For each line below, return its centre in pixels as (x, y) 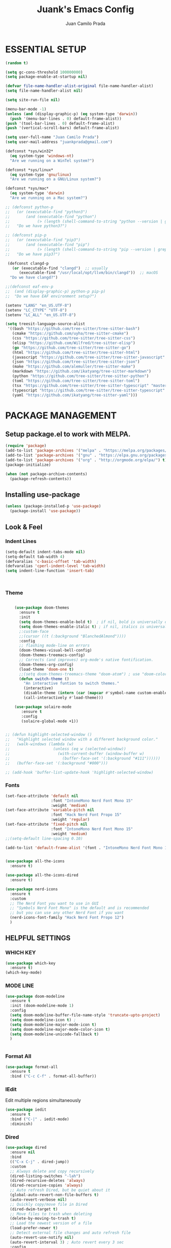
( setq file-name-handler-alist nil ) (44, 91)
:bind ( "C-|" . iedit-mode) (40, 1119)
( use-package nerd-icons (32, 889)
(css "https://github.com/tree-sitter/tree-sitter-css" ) (74, 338)
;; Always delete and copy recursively (52, 1171)
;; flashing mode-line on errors (54, 646)
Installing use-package (43, 494)
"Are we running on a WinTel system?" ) (52, 161)
